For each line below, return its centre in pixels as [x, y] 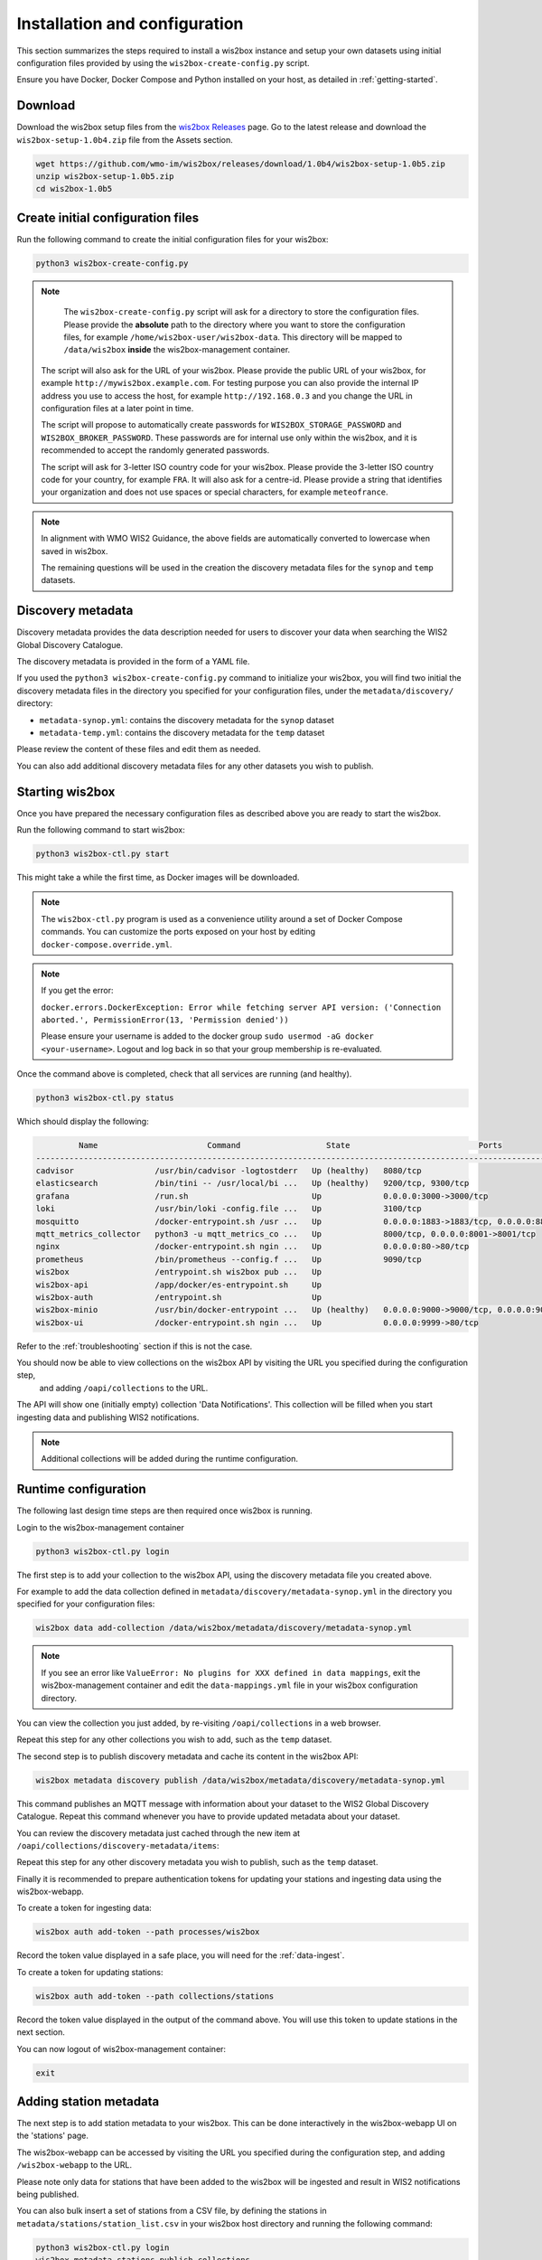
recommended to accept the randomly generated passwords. [155, 450]
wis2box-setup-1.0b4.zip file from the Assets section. [125, 139]
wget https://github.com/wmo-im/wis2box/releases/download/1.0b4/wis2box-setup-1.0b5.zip [241, 164]
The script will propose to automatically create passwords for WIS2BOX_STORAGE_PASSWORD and [221, 425]
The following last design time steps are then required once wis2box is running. [165, 1511]
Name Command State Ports [290, 1145]
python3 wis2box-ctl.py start [103, 853]
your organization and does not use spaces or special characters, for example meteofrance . [215, 492]
